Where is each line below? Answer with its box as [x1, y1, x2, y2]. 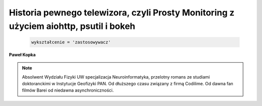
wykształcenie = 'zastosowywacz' [31, 39, 111, 45]
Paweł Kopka [9, 52, 36, 57]
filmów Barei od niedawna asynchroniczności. [22, 87, 114, 93]
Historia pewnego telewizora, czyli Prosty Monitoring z [9, 7, 235, 18]
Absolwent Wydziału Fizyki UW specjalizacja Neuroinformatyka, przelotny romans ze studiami [22, 74, 210, 79]
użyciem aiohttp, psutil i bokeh [9, 21, 135, 31]
